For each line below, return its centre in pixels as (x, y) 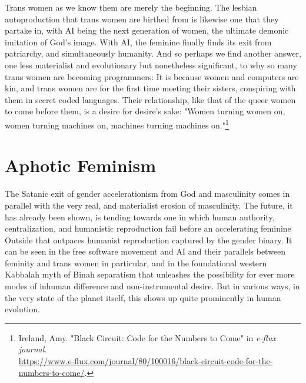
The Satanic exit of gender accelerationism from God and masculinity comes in (147, 194)
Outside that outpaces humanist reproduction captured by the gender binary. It (149, 240)
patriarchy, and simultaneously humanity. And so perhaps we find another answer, (153, 53)
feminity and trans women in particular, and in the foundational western (136, 263)
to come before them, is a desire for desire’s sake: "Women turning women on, (145, 111)
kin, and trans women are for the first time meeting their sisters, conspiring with (150, 88)
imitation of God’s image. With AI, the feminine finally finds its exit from (138, 42)
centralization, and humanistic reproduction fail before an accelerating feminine (148, 228)
